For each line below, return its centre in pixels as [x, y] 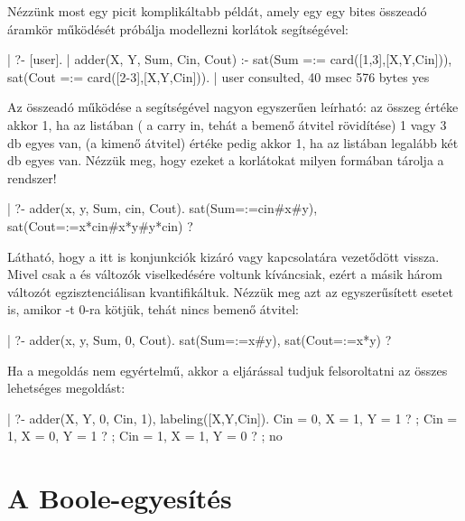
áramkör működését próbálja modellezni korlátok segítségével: [178, 28]
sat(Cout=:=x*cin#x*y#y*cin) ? [100, 225]
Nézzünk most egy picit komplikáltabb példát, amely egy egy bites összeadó [217, 11]
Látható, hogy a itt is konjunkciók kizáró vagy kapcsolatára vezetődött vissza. [223, 256]
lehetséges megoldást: [66, 388]
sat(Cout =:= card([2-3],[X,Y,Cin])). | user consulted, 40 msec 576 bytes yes [219, 76]
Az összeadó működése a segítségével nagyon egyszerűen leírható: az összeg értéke [233, 107]
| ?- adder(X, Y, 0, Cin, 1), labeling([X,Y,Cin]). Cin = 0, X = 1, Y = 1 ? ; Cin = [232, 418]
